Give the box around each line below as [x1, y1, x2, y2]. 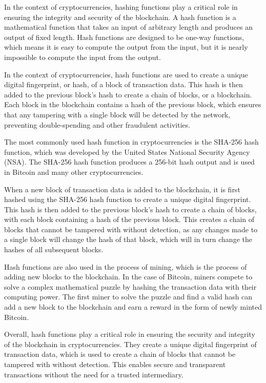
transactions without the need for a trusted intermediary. [4, 369, 183, 379]
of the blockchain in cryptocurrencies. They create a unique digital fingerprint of [4, 338, 257, 349]
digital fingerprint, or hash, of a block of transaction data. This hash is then [4, 79, 243, 90]
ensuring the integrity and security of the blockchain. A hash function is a [4, 11, 236, 22]
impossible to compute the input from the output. [4, 51, 161, 62]
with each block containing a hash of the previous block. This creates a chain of [4, 214, 255, 225]
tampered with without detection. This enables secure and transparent [4, 359, 226, 369]
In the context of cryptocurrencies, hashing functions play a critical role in [4, 2, 238, 12]
